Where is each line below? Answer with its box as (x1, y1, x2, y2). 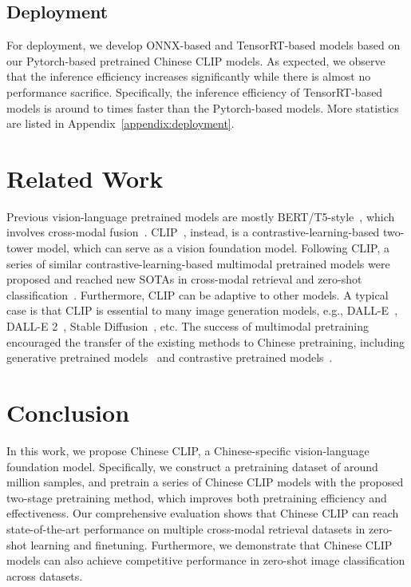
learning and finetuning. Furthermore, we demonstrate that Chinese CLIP (30, 536, 393, 553)
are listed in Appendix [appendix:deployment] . (6, 115, 235, 132)
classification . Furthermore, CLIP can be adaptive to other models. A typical (6, 286, 389, 303)
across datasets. (6, 567, 83, 584)
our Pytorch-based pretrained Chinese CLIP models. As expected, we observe (6, 52, 385, 69)
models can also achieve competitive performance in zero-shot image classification (6, 552, 405, 569)
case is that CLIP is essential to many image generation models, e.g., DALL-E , (6, 302, 398, 319)
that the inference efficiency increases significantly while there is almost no (6, 68, 371, 85)
